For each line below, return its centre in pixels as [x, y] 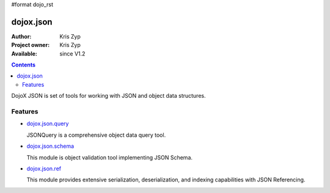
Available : [24, 53]
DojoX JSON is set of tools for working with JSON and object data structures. [108, 96]
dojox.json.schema [50, 146]
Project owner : [31, 45]
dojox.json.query [48, 124]
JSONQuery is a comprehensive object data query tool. [96, 135]
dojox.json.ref [44, 169]
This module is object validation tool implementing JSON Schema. [109, 157]
